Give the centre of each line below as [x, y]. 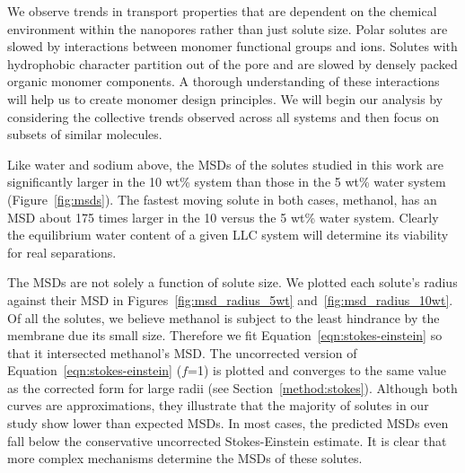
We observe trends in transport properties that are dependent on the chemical [222, 11]
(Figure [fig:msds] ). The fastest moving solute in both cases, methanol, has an [222, 199]
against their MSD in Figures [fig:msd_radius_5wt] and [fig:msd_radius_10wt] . [230, 299]
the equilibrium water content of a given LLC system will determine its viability [228, 235]
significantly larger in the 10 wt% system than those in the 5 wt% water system [227, 182]
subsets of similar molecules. [85, 134]
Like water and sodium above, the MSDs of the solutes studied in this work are [225, 164]
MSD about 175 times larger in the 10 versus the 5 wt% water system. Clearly [223, 217]
